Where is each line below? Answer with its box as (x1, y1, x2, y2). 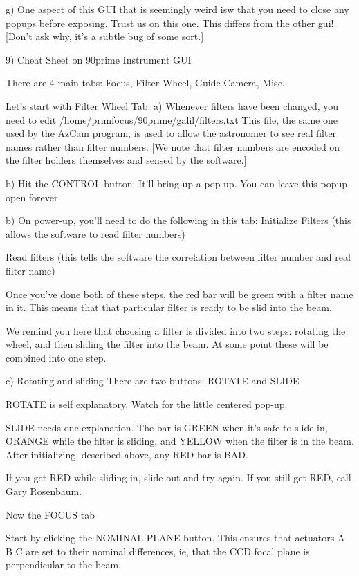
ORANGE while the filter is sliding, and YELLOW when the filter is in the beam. (6, 434, 354, 448)
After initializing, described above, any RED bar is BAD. (6, 447, 248, 461)
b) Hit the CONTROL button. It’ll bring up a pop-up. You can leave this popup (6, 176, 348, 190)
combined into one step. (6, 350, 107, 364)
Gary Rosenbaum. (6, 484, 82, 499)
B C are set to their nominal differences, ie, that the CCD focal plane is (6, 544, 310, 558)
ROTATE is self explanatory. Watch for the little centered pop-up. (6, 397, 288, 411)
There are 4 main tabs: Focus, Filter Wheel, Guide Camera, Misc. (6, 75, 285, 90)
